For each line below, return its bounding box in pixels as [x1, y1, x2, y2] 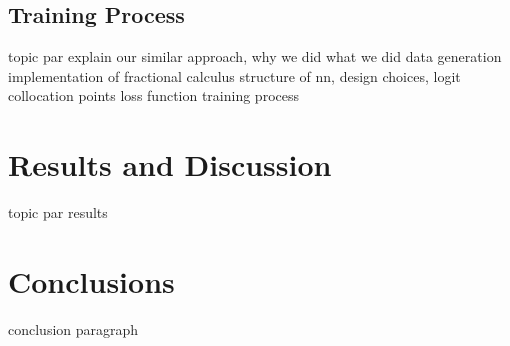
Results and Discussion [8, 144, 332, 185]
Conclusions [8, 260, 175, 301]
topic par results [8, 202, 108, 223]
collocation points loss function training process [8, 85, 299, 106]
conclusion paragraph [8, 318, 139, 339]
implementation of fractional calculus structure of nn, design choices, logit [8, 65, 461, 86]
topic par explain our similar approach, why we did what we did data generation [8, 46, 502, 67]
